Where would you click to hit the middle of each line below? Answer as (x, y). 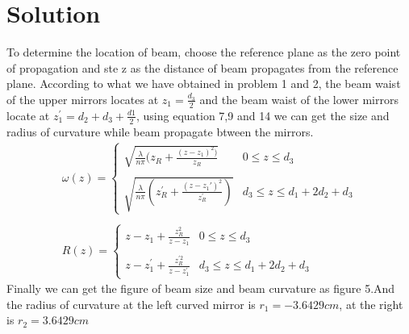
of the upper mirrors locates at (83, 99)
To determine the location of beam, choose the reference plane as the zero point (204, 52)
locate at (28, 115)
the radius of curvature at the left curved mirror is (131, 304)
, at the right (371, 304)
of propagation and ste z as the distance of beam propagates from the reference (202, 67)
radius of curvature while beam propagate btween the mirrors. (160, 131)
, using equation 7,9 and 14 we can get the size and (263, 115)
